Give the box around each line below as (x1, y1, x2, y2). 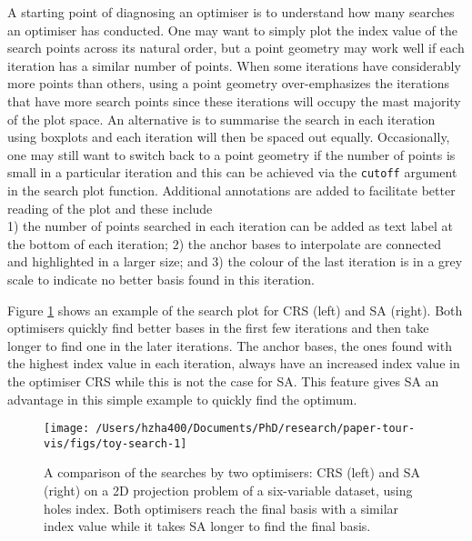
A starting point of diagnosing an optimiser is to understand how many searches (7, 3, 455, 21)
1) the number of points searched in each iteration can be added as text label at (7, 216, 453, 235)
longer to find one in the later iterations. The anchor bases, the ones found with (7, 336, 452, 355)
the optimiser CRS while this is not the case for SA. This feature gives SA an (7, 371, 439, 390)
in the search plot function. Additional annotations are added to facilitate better (7, 181, 456, 199)
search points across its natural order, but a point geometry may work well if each (7, 38, 465, 57)
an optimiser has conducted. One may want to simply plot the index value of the (7, 20, 457, 39)
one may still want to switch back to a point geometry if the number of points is (7, 145, 456, 164)
